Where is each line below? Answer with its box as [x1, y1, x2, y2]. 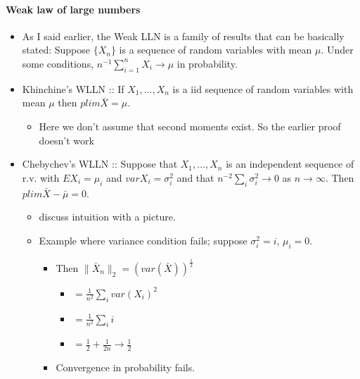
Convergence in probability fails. [56, 360, 195, 375]
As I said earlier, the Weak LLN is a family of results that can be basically [22, 28, 345, 43]
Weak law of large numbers [6, 1, 141, 16]
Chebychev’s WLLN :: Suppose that [22, 156, 178, 171]
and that [176, 170, 214, 185]
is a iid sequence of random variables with [172, 81, 354, 96]
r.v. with [22, 170, 60, 185]
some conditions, [22, 56, 94, 70]
